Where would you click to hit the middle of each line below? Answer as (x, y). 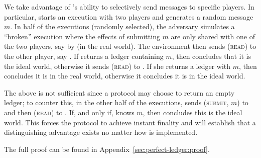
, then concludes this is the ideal (192, 112)
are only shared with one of (213, 36)
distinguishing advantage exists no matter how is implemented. (101, 132)
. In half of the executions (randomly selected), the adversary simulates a (122, 26)
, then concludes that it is (211, 56)
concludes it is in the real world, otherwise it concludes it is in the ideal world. (125, 76)
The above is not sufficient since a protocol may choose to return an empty (119, 92)
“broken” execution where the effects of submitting (82, 36)
